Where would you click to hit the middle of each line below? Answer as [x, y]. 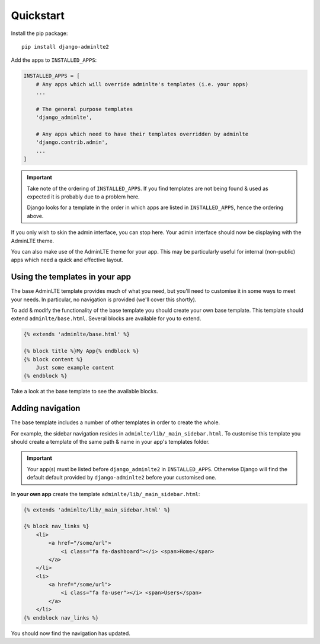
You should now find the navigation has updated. [71, 633]
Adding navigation [46, 408]
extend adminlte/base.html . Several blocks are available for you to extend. [106, 318]
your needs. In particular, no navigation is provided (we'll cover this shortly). [104, 299]
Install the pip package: [39, 33]
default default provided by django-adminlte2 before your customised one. [121, 478]
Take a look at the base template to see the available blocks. [84, 392]
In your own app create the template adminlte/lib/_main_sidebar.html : [105, 494]
